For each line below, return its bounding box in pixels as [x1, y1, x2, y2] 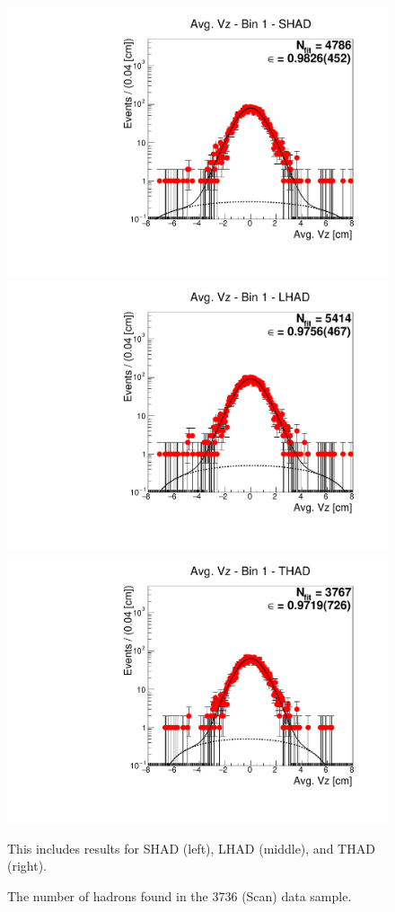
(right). [7, 856, 48, 875]
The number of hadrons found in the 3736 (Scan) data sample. [7, 886, 352, 905]
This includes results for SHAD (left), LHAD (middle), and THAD [7, 838, 375, 857]
